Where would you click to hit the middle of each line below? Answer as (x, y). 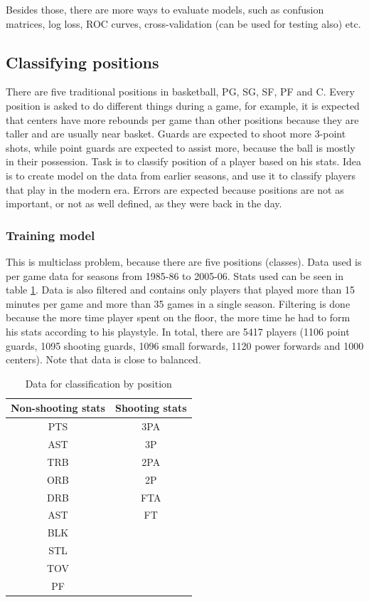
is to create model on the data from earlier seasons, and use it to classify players (181, 175)
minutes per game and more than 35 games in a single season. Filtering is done (178, 303)
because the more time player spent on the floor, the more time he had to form (178, 317)
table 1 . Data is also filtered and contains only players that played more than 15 (181, 290)
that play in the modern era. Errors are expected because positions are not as (175, 189)
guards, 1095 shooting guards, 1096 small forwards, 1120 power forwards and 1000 (185, 345)
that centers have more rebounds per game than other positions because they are (182, 119)
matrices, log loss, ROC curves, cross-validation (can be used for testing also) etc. (183, 23)
